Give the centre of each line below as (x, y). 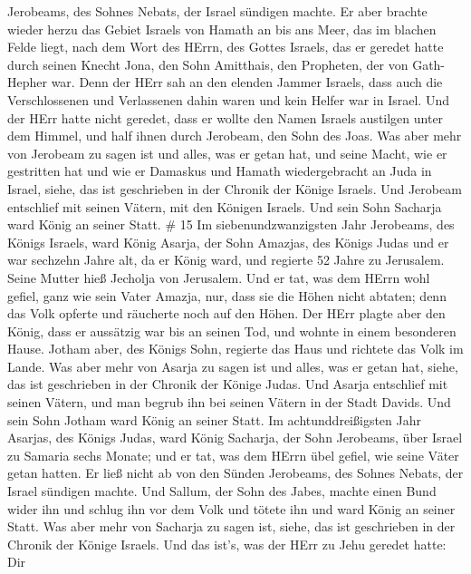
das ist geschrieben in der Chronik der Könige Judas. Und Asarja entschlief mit (228, 384)
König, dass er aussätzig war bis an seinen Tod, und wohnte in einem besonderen (232, 331)
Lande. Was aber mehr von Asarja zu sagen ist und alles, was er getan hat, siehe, (233, 366)
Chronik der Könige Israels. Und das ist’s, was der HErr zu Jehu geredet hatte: (227, 544)
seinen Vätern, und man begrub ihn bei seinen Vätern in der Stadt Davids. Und (229, 402)
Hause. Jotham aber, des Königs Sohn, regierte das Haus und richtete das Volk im (235, 349)
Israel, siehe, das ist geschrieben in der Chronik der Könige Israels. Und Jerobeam (235, 188)
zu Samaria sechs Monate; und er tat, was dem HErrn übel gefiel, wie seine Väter (233, 455)
